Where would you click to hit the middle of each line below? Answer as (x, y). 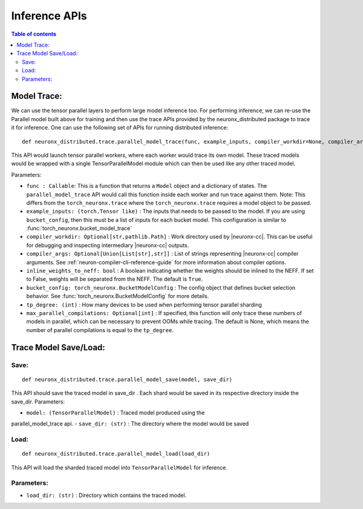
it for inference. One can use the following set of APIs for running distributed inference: (120, 128)
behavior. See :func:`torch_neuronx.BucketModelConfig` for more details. (118, 296)
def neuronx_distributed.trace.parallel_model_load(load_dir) (116, 454)
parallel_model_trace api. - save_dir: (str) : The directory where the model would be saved (130, 424)
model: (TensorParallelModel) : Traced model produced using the (116, 413)
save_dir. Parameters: (38, 401)
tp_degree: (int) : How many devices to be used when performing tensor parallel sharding (144, 304)
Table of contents (34, 34)
